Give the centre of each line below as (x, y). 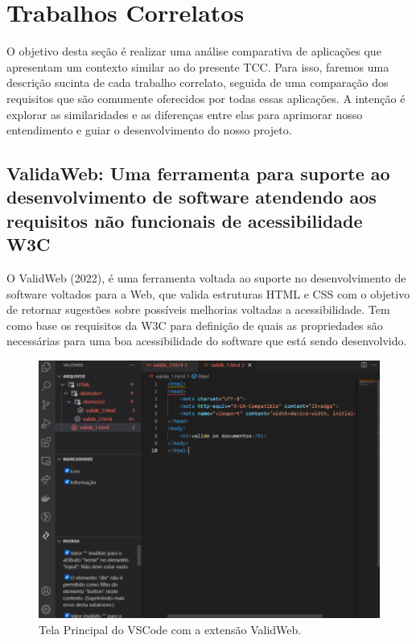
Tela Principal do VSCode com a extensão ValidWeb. (170, 629)
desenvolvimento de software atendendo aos (192, 197)
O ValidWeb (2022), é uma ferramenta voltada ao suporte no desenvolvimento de (206, 278)
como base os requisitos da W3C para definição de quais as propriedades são (195, 325)
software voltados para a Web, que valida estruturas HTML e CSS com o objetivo (208, 293)
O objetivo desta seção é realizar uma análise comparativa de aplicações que (194, 51)
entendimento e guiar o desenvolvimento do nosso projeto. (149, 130)
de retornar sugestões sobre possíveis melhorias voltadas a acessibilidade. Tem (198, 309)
